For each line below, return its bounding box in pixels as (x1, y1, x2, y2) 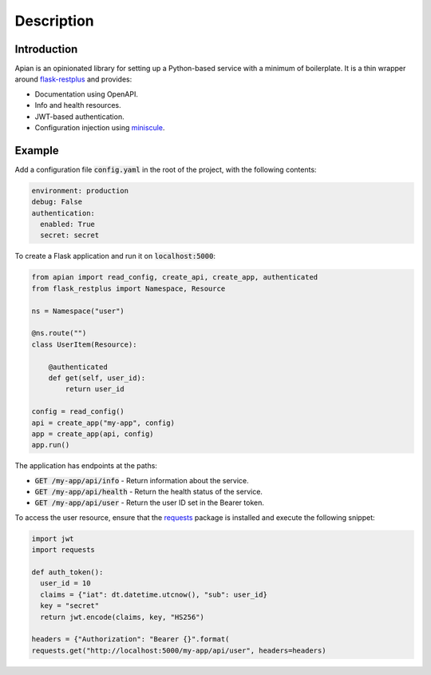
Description (14, 12, 95, 30)
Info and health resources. (34, 101, 121, 110)
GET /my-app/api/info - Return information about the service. (34, 475, 249, 485)
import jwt (31, 534, 74, 543)
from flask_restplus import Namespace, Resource (31, 284, 226, 293)
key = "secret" (40, 602, 100, 610)
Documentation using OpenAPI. (34, 89, 139, 99)
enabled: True (40, 220, 96, 229)
